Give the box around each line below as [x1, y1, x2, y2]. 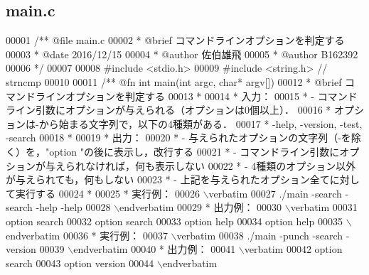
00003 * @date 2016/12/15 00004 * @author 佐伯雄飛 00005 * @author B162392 [6, 46, 358, 61]
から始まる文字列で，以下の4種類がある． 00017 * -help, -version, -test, [38, 116, 363, 131]
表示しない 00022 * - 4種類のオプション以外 [154, 158, 356, 173]
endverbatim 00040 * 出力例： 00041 [73, 242, 236, 257]
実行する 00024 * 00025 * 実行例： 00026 [15, 185, 200, 200]
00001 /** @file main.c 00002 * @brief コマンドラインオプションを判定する [6, 33, 345, 48]
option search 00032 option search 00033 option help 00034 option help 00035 [6, 213, 343, 228]
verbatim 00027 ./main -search [208, 185, 342, 200]
